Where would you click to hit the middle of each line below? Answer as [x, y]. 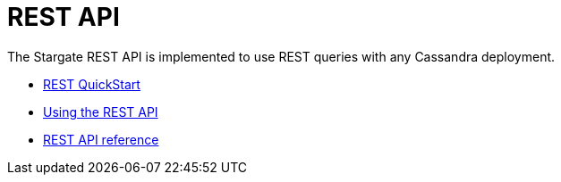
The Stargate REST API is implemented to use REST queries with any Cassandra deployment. [281, 56]
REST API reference [101, 139]
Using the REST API [101, 112]
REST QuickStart [92, 84]
